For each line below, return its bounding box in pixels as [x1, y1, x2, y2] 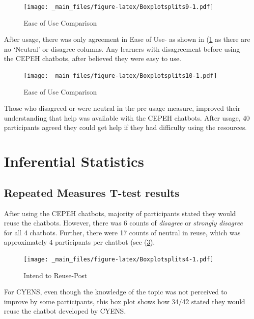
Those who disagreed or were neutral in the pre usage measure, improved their [4, 103, 241, 113]
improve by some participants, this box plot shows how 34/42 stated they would [4, 296, 245, 306]
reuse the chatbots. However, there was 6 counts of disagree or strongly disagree [4, 218, 243, 228]
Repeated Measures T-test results [4, 185, 180, 200]
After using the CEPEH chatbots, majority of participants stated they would [4, 208, 236, 218]
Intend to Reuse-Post [24, 270, 87, 280]
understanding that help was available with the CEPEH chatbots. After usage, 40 [4, 112, 250, 123]
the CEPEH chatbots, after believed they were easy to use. [4, 53, 181, 64]
